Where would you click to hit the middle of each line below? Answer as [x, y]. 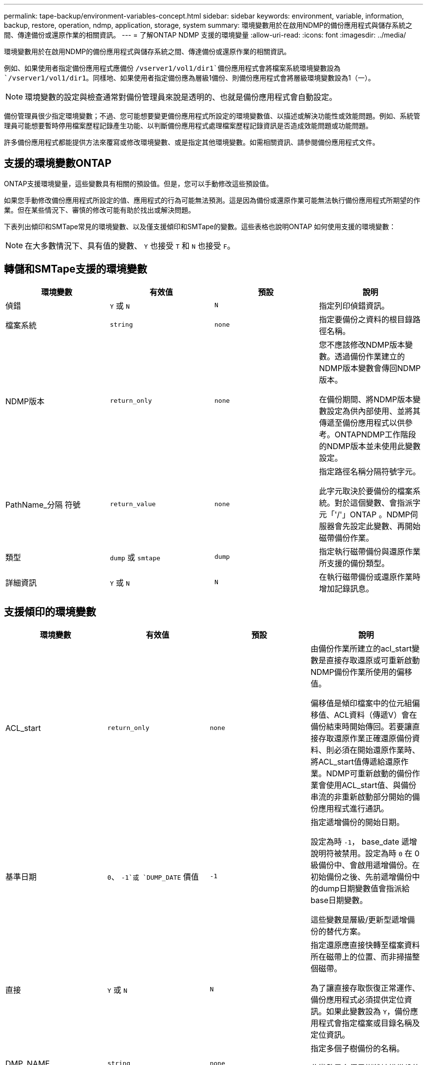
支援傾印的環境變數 [50, 612]
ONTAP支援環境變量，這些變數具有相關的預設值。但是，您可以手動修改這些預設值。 [138, 183]
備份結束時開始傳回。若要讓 [361, 726]
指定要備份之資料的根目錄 [366, 319]
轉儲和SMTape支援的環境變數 [76, 269]
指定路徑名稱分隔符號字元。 [370, 471]
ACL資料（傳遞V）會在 [376, 715]
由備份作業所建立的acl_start [361, 648]
